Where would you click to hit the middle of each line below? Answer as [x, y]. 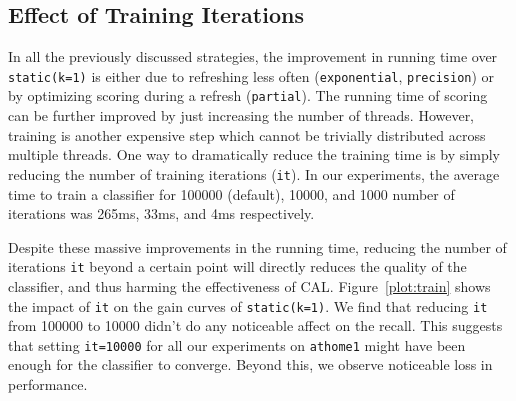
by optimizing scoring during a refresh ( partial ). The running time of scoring [248, 95]
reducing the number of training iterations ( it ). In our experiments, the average [254, 173]
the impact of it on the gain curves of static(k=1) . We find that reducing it [248, 305]
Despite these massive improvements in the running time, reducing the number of [257, 246]
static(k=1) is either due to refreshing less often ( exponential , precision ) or [251, 75]
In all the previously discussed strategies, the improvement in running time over [253, 56]
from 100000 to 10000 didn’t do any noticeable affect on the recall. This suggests [255, 325]
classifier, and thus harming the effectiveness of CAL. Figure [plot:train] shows [249, 285]
